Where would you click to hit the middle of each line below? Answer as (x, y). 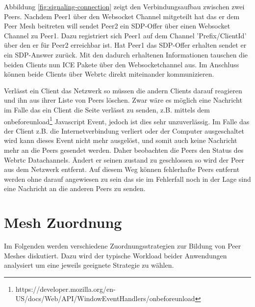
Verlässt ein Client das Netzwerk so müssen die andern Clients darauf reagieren (123, 90)
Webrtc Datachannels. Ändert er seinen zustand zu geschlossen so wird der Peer (124, 159)
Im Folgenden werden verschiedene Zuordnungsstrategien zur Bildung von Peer (123, 246)
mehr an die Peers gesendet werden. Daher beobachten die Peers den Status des (124, 150)
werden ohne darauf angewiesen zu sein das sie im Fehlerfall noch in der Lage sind (127, 179)
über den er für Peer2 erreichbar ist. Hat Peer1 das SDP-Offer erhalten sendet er (125, 45)
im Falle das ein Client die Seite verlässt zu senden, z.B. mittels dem (107, 109)
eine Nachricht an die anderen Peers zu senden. (75, 188)
